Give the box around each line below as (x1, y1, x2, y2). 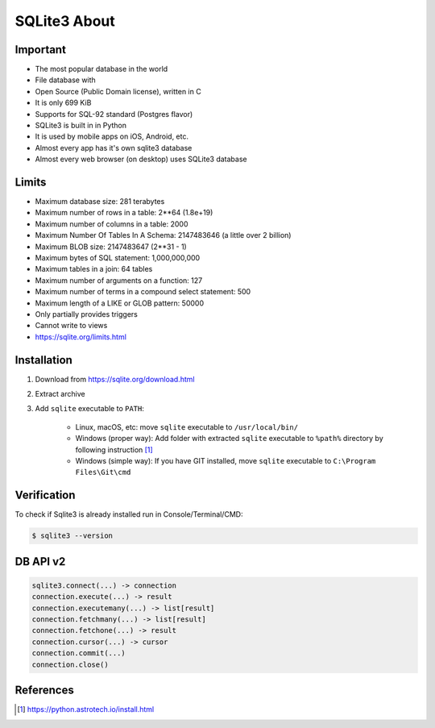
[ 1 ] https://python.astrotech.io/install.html (17, 705, 155, 714)
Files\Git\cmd (75, 468, 131, 477)
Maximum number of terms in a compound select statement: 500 (35, 287, 251, 297)
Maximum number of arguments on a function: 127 (35, 275, 203, 285)
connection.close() (31, 659, 109, 669)
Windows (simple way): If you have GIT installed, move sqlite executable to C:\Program (75, 456, 376, 466)
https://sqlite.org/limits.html (35, 331, 126, 342)
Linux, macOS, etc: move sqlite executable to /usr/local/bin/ (75, 422, 298, 431)
